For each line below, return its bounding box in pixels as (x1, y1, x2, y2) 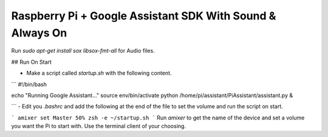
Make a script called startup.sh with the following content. (26, 70, 173, 77)
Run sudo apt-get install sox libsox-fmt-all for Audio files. (11, 47, 155, 55)
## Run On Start (11, 58, 52, 65)
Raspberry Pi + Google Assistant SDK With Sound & (11, 9, 276, 22)
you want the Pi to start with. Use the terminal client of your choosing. (11, 122, 186, 130)
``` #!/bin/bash (11, 81, 47, 88)
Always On (11, 26, 67, 39)
